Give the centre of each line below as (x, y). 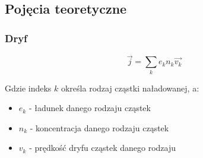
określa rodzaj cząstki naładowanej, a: (130, 88)
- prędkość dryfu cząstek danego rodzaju (102, 148)
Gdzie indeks (28, 88)
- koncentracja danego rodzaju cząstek (99, 127)
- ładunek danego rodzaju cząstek (90, 108)
